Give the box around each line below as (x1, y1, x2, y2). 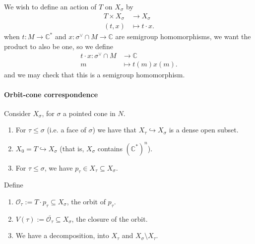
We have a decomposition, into (15, 230, 109, 241)
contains (97, 143, 123, 153)
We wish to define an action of (4, 1, 97, 11)
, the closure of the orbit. (71, 213, 148, 224)
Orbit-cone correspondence (4, 89, 98, 99)
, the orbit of (66, 196, 106, 206)
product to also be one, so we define (4, 41, 113, 51)
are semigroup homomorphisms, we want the (115, 31, 251, 42)
